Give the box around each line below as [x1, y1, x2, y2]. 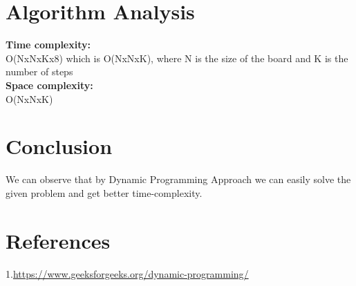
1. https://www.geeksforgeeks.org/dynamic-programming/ [6, 266, 249, 280]
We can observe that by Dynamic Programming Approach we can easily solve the [6, 172, 351, 187]
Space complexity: [6, 77, 93, 92]
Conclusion [6, 132, 113, 160]
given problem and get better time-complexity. [6, 185, 203, 200]
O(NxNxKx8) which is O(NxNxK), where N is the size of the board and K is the [6, 50, 348, 65]
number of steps [6, 64, 73, 79]
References [6, 226, 111, 254]
